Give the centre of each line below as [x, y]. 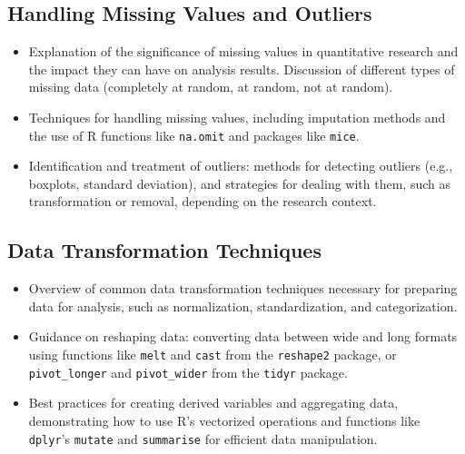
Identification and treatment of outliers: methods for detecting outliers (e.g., [241, 166]
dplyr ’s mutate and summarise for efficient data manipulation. [203, 438]
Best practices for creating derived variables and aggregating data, [213, 403]
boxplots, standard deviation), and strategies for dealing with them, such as [239, 183]
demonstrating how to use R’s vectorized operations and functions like [224, 420]
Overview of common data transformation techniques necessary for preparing [243, 288]
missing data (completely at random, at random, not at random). [211, 87]
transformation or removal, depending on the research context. [203, 201]
